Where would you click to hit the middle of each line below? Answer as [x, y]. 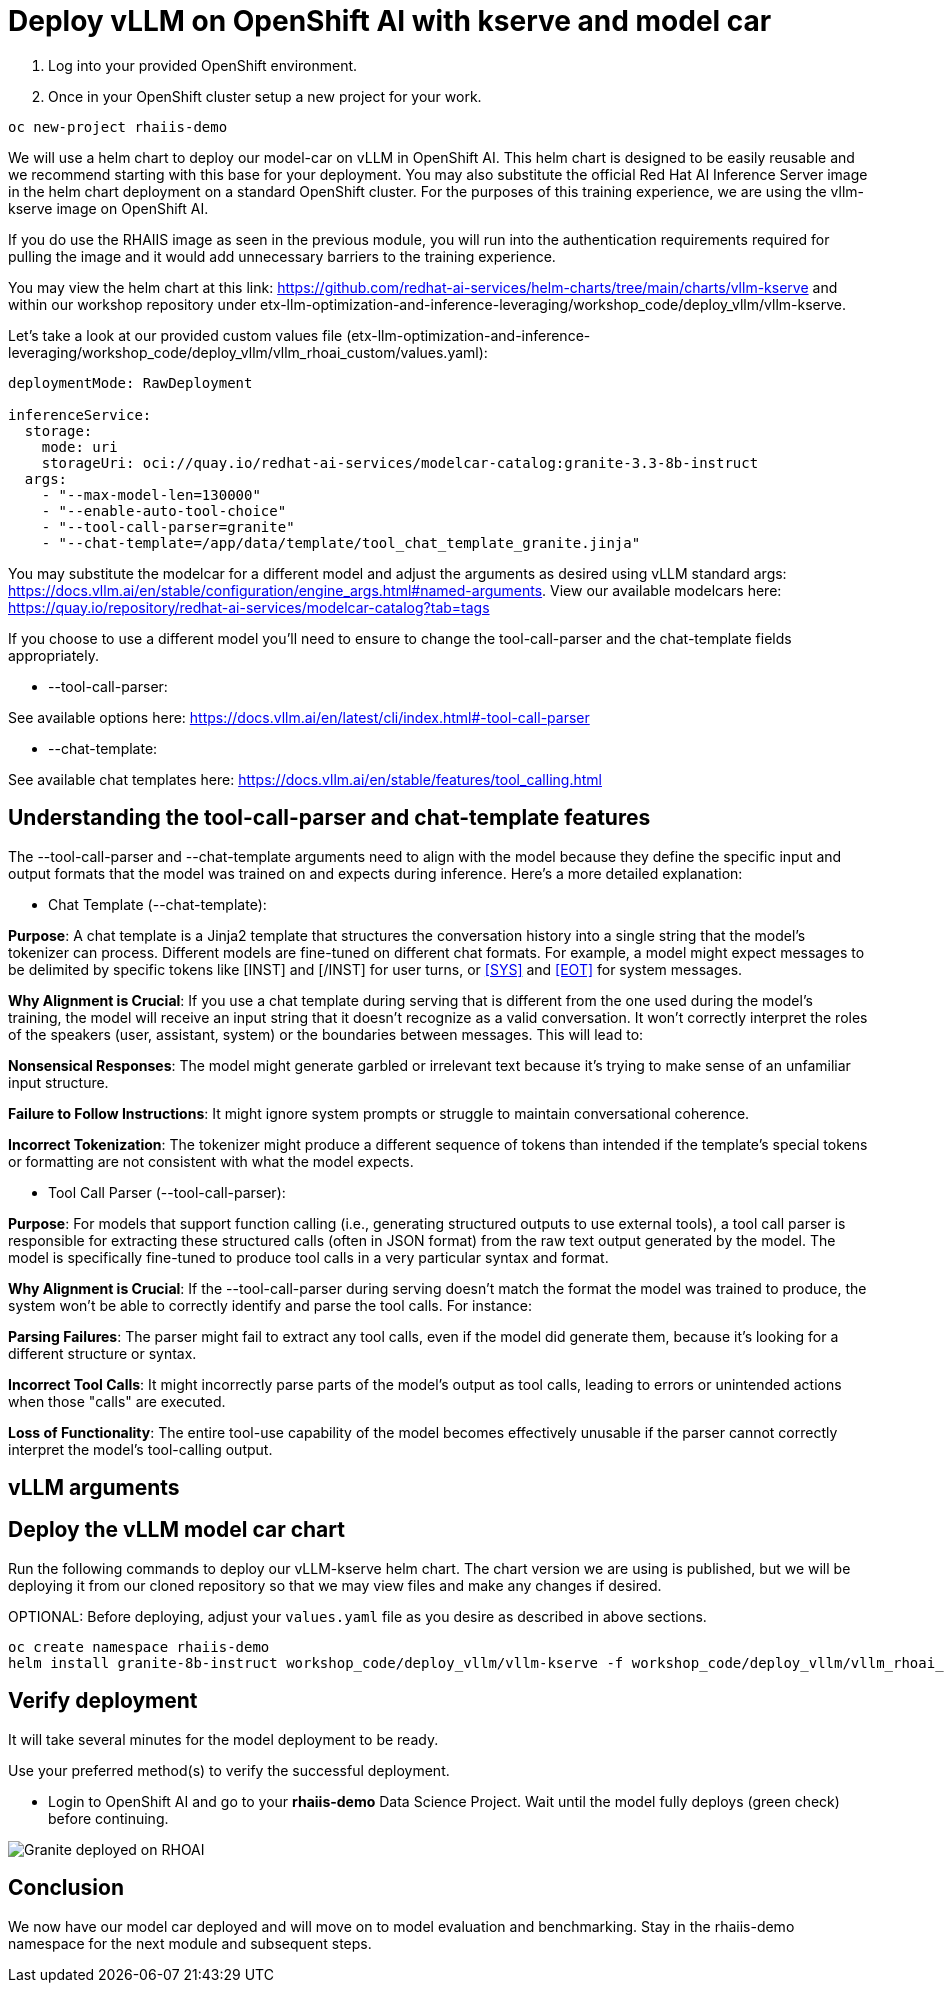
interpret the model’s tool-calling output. [140, 1449]
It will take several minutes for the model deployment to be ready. [223, 1739]
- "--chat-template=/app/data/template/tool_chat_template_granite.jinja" [341, 542]
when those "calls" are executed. [117, 1401]
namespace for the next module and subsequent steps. [190, 1943]
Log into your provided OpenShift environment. [203, 65]
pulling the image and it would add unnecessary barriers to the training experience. [282, 256]
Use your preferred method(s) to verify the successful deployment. [229, 1770]
